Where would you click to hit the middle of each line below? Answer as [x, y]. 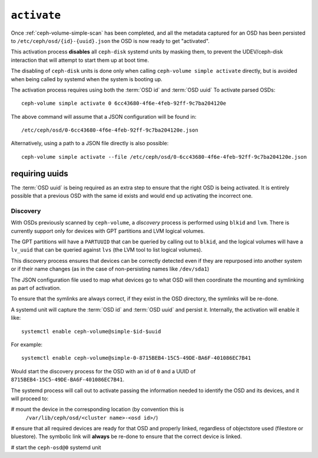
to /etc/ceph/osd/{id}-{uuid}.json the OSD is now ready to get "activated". [110, 41]
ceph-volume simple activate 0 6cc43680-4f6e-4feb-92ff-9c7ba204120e [124, 103]
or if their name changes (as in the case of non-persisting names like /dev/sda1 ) [110, 269]
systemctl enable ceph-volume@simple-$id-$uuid [91, 331]
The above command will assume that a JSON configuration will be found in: [104, 116]
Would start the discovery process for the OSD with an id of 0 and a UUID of [103, 371]
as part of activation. [36, 288]
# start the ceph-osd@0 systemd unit [56, 447]
